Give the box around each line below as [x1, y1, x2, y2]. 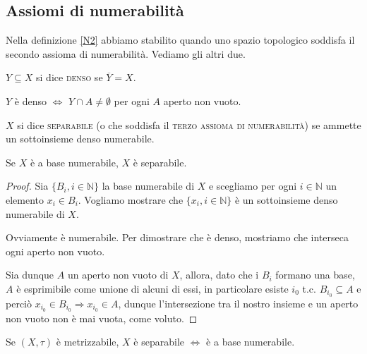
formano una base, [275, 267, 355, 282]
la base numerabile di [102, 178, 195, 193]
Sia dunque [6, 267, 54, 282]
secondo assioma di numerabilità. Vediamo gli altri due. [6, 46, 246, 61]
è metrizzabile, [56, 334, 119, 349]
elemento [6, 192, 44, 207]
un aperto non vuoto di [67, 267, 169, 282]
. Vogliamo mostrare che [78, 192, 183, 207]
